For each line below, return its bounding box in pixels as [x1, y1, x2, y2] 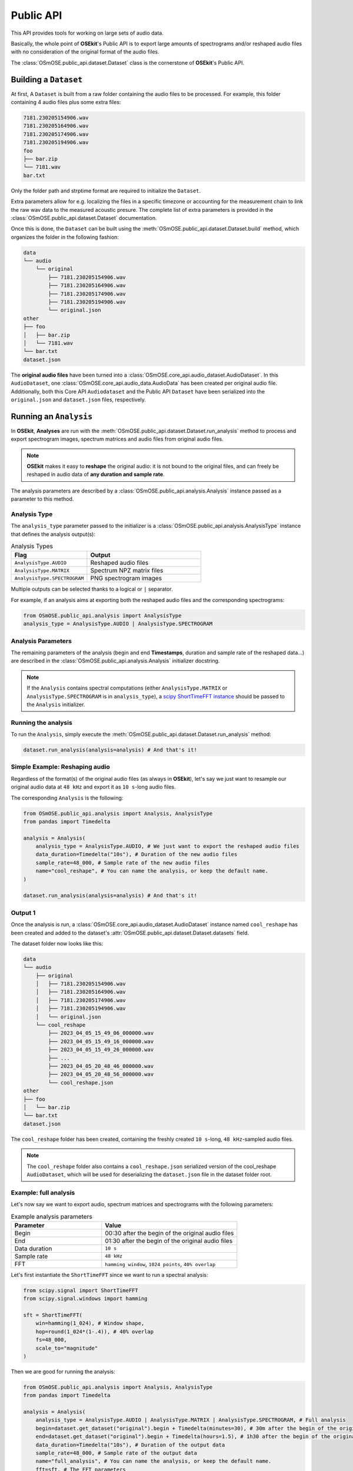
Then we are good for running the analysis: [11, 1368, 116, 1375]
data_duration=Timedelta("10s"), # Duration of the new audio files [35, 851, 238, 858]
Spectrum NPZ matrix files [90, 567, 164, 575]
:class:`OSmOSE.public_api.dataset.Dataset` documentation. [11, 214, 157, 221]
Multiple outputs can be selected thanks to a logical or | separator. [11, 585, 173, 593]
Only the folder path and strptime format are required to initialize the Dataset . [11, 187, 201, 194]
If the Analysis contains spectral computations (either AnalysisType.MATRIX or [26, 684, 228, 691]
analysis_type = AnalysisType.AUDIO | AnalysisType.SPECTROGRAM [23, 621, 213, 627]
